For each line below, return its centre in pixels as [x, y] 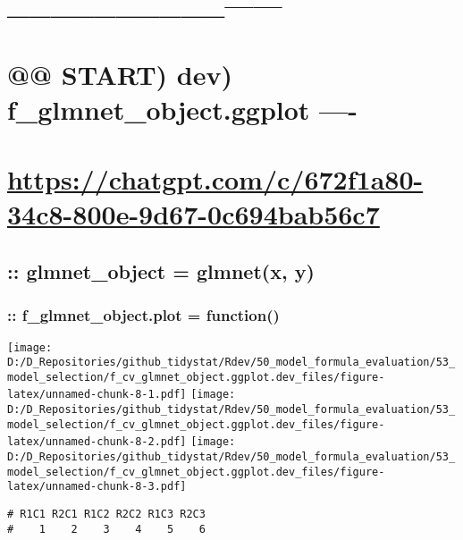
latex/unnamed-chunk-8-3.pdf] [97, 487]
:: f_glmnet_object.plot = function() [143, 315]
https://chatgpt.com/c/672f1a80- [215, 179]
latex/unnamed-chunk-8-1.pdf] [97, 395]
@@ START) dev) [120, 74]
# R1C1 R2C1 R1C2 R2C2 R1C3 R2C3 [106, 515]
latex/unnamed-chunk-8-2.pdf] [97, 442]
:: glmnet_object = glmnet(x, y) [161, 270]
